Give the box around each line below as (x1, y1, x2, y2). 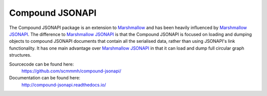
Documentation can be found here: (9, 75, 81, 81)
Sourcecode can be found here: (9, 61, 74, 67)
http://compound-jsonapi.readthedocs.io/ (21, 82, 106, 88)
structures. (9, 52, 32, 58)
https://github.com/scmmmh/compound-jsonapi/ (21, 68, 121, 74)
